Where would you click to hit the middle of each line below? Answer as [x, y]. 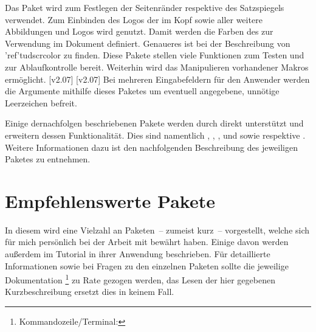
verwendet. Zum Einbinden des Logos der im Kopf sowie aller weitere [134, 19]
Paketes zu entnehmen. [48, 159]
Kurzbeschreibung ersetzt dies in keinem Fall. [90, 292]
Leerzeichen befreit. [41, 102]
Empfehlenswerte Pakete [110, 200]
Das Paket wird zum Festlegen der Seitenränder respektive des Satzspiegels [145, 7]
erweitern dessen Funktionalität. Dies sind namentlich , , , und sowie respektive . [155, 135]
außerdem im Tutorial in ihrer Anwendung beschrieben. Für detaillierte [138, 254]
